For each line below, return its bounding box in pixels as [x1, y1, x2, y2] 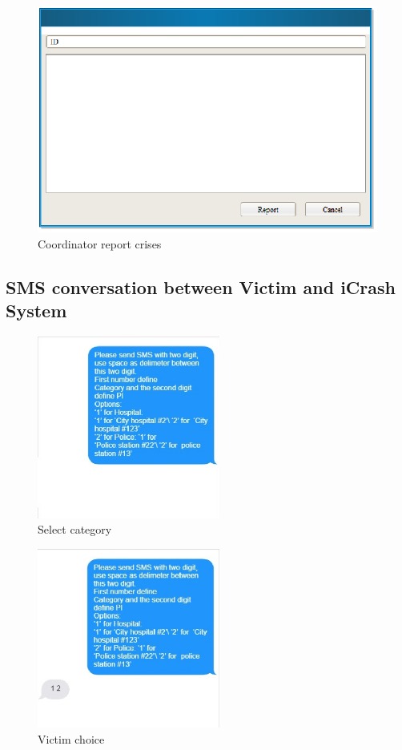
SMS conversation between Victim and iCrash [6, 274, 396, 299]
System [6, 298, 67, 323]
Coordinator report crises [38, 235, 162, 252]
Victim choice [38, 730, 105, 747]
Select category [38, 521, 112, 538]
